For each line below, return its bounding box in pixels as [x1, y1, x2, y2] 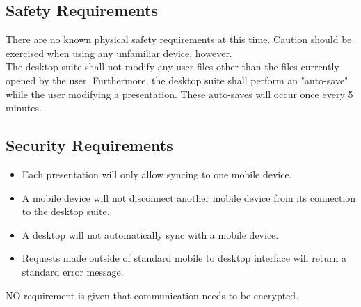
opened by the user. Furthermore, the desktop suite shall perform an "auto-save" [6, 72, 348, 87]
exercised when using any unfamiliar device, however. [6, 45, 232, 60]
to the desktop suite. [22, 204, 110, 219]
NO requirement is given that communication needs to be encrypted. [6, 288, 299, 302]
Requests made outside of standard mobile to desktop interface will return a [22, 251, 347, 265]
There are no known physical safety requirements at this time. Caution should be [6, 32, 352, 47]
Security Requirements [6, 134, 173, 156]
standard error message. [22, 264, 124, 278]
